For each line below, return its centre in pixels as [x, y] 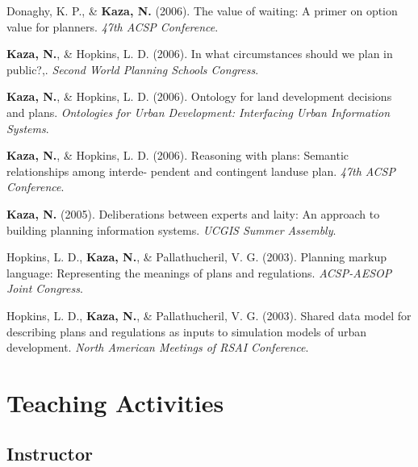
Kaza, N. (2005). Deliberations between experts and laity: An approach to [193, 213]
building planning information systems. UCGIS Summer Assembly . [171, 229]
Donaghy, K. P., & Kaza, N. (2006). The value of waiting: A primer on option [202, 10]
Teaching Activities [115, 402]
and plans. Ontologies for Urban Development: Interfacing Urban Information [199, 112]
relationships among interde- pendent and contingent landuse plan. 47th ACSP [201, 171]
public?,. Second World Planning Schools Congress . [133, 69]
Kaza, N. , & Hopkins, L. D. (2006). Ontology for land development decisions [199, 96]
